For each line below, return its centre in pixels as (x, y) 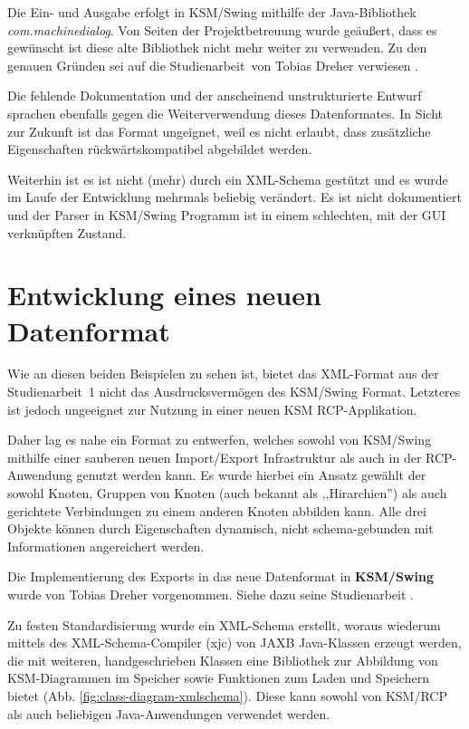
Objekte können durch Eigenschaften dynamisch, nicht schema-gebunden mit (220, 528)
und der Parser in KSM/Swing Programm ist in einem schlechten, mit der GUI (227, 214)
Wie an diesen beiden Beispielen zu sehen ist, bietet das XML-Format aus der (223, 374)
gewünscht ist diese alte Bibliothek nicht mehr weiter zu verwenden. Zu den (217, 48)
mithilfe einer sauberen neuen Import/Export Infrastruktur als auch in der (215, 457)
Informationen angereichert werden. (106, 546)
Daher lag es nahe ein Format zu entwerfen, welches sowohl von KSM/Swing (220, 440)
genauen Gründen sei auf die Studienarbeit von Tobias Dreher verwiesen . (213, 65)
